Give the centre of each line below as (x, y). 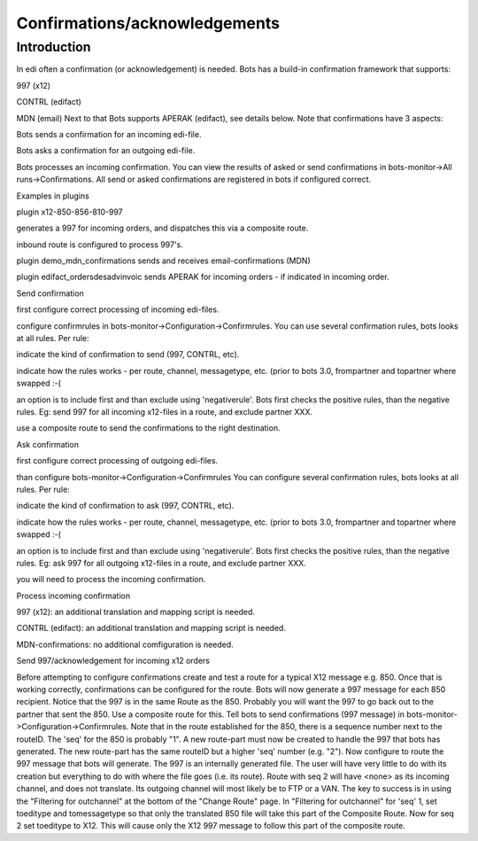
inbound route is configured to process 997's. (100, 245)
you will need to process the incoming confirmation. (111, 580)
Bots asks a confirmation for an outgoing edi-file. (106, 151)
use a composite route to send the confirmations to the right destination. (148, 428)
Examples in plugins (53, 196)
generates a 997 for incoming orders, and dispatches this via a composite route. (162, 228)
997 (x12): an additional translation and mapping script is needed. (136, 612)
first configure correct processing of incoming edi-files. (118, 309)
